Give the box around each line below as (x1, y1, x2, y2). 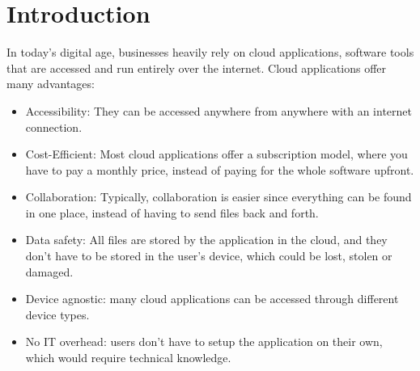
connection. (25, 118, 83, 135)
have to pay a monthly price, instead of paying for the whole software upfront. (25, 161, 414, 178)
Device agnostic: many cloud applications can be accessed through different (25, 290, 399, 307)
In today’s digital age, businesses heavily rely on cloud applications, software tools (6, 44, 414, 61)
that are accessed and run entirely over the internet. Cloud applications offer (6, 59, 387, 76)
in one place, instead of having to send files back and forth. (25, 204, 319, 221)
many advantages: (6, 75, 95, 92)
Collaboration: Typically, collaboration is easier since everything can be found (25, 188, 412, 205)
